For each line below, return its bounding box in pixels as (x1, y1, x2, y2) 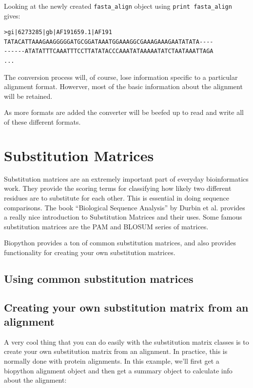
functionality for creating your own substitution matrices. (4, 247, 175, 257)
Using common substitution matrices (4, 271, 194, 286)
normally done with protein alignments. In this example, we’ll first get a (4, 356, 219, 366)
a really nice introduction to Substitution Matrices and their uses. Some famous (4, 212, 242, 222)
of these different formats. (4, 117, 81, 127)
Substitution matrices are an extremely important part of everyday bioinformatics (4, 173, 249, 184)
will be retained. (4, 91, 53, 101)
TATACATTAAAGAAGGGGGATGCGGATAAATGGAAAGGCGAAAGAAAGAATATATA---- (4, 38, 214, 45)
